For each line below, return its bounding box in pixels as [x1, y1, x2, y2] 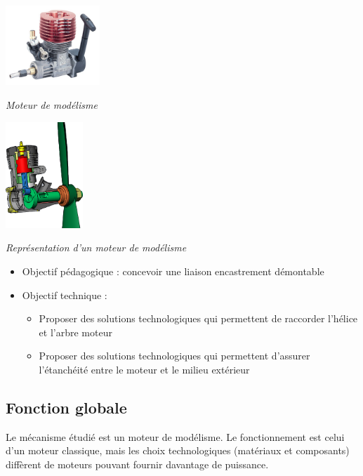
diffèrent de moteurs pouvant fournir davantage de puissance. [6, 456, 269, 471]
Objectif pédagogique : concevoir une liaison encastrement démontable [22, 263, 324, 278]
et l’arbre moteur [39, 324, 112, 339]
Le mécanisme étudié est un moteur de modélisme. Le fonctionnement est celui [6, 429, 345, 444]
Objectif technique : [22, 287, 107, 302]
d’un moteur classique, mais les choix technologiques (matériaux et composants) [6, 443, 350, 458]
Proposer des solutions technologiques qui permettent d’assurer [39, 348, 310, 363]
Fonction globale [6, 396, 127, 418]
